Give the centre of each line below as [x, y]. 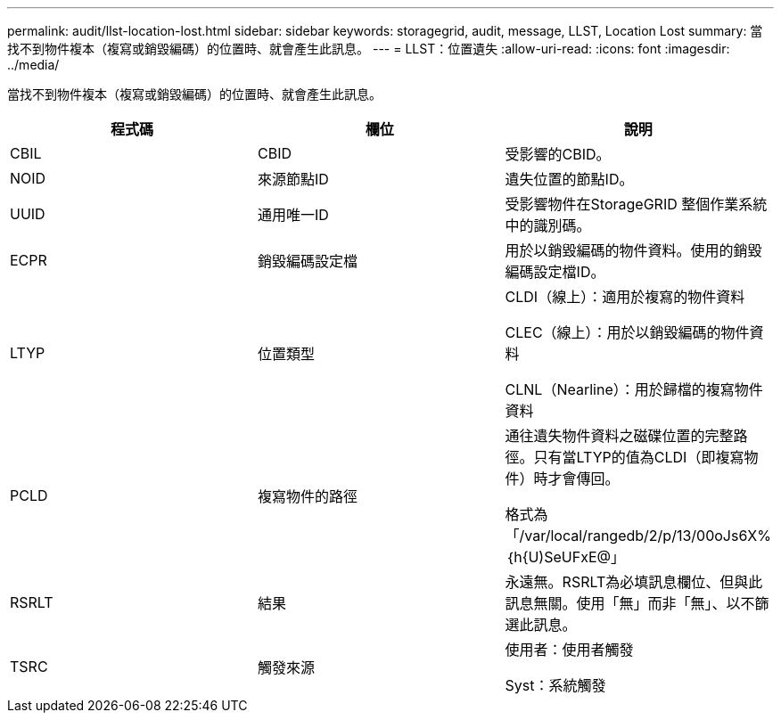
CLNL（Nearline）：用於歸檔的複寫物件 [634, 389]
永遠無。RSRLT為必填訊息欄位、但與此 [634, 582]
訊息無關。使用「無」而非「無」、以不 [630, 603]
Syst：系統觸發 [555, 685]
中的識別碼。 [548, 225]
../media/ [33, 65]
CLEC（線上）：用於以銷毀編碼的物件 [627, 332]
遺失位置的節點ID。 [569, 179]
